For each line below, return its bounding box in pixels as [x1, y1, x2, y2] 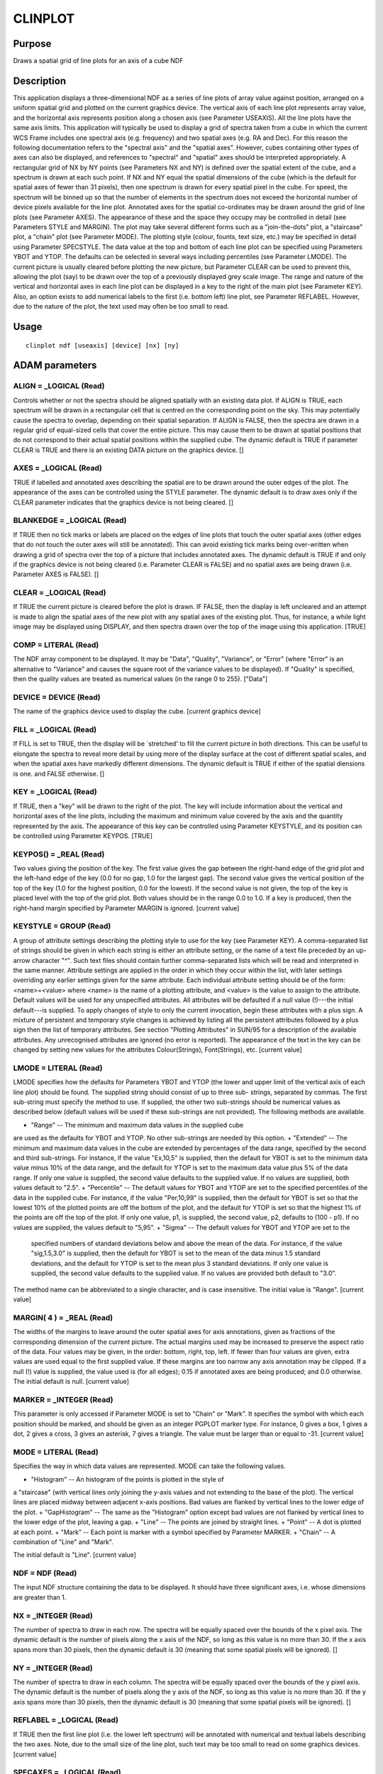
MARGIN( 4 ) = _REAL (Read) [13, 1313, 113, 1323]
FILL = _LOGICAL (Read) [13, 725, 97, 734]
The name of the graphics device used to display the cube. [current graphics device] [13, 707, 262, 716]
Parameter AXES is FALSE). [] [13, 570, 99, 578]
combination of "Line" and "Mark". [13, 1537, 113, 1546]
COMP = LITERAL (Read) [13, 640, 99, 649]
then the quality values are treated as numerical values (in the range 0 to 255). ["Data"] [13, 675, 268, 683]
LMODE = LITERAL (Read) [13, 1063, 103, 1073]
